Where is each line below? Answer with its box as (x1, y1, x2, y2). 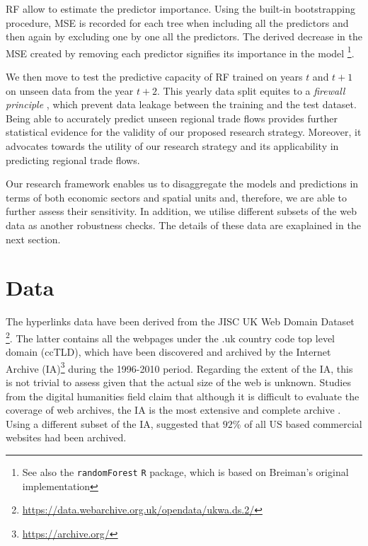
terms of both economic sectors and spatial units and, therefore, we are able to (6, 190, 347, 204)
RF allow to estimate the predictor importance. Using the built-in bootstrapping (6, 1, 355, 16)
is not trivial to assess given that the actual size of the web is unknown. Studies (6, 374, 351, 389)
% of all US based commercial (232, 416, 362, 431)
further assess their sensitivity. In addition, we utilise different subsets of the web (6, 204, 357, 219)
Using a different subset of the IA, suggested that (6, 416, 220, 431)
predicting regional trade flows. (6, 152, 140, 167)
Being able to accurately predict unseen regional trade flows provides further (6, 110, 338, 125)
